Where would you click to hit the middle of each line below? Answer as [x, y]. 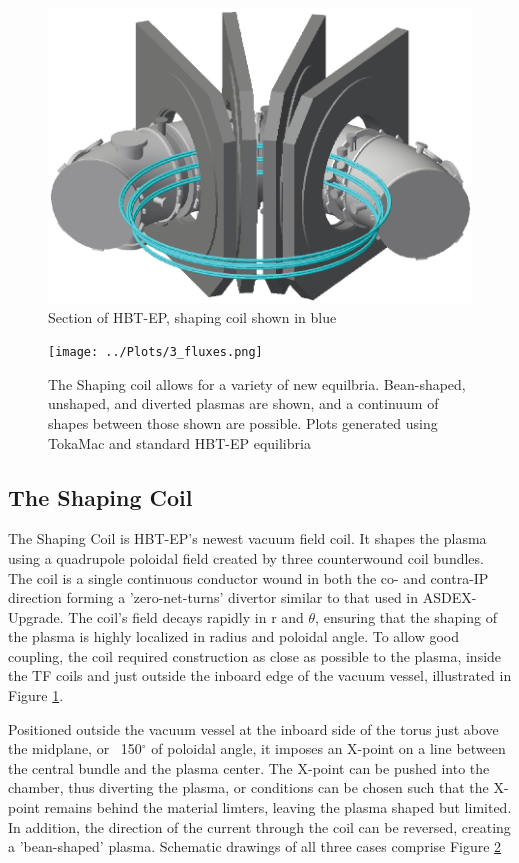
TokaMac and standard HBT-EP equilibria [179, 442]
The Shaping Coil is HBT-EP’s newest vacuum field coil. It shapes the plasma [247, 538]
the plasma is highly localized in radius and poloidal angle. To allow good [234, 636]
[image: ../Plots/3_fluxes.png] [155, 352]
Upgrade [34, 616]
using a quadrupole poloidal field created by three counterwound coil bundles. [246, 557]
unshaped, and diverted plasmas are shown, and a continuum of [243, 403]
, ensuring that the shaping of [406, 616]
